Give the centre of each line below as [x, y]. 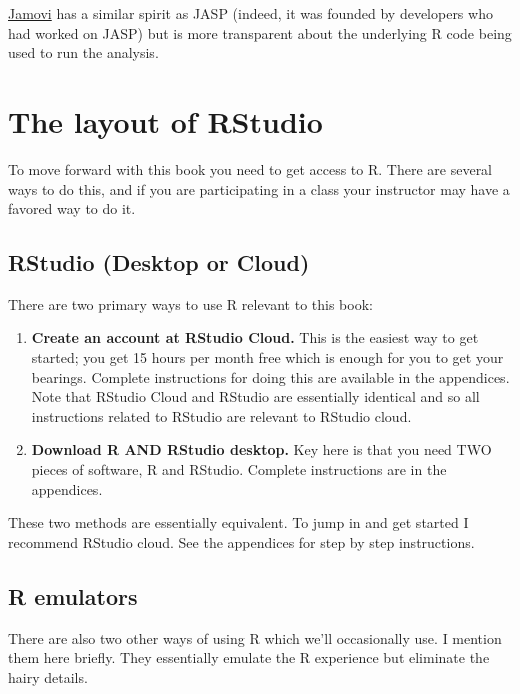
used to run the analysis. [83, 52]
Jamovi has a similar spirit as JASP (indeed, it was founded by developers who [250, 13]
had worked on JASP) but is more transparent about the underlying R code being [260, 32]
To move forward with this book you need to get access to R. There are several [250, 168]
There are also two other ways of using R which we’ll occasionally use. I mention [255, 637]
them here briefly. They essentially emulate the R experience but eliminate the [249, 657]
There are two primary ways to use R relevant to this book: [190, 303]
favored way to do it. [72, 208]
